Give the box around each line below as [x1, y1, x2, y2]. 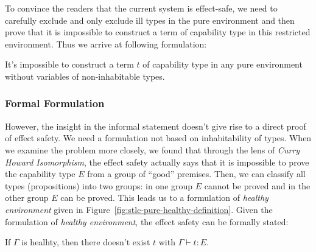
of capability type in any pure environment [142, 58, 303, 71]
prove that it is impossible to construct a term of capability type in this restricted [5, 26, 311, 38]
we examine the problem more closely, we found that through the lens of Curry [5, 143, 300, 156]
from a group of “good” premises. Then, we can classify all [87, 167, 306, 180]
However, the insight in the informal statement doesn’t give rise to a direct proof [5, 119, 306, 132]
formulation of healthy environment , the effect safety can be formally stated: [5, 215, 289, 228]
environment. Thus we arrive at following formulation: [5, 37, 207, 50]
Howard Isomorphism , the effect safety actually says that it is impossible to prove [5, 155, 309, 168]
